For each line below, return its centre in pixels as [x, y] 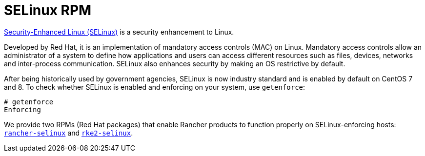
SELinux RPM [48, 10]
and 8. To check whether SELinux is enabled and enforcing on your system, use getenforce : [155, 87]
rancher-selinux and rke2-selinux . [69, 133]
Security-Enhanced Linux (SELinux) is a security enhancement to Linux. [119, 32]
